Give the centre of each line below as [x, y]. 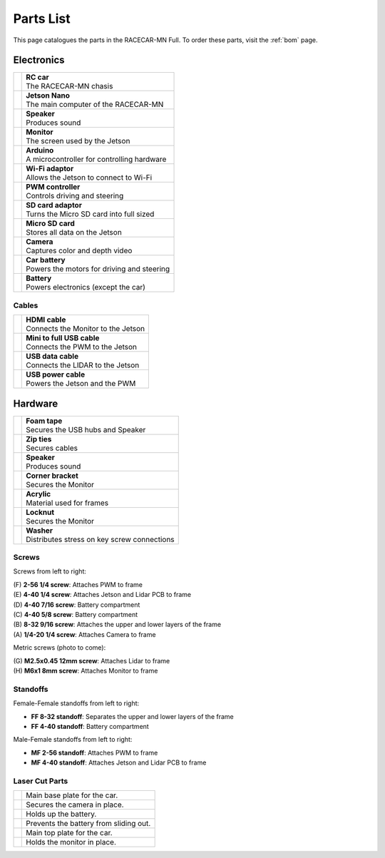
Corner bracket [52, 476]
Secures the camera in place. [75, 805]
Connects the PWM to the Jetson [82, 347]
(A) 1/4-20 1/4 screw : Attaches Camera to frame [84, 634]
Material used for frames [67, 503]
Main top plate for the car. [70, 833]
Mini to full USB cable [63, 338]
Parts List [42, 19]
